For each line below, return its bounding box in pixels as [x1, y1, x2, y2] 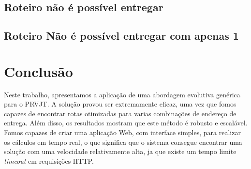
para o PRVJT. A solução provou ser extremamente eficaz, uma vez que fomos [4, 99, 236, 109]
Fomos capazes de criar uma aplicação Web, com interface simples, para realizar [4, 127, 241, 138]
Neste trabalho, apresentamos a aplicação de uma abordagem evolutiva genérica [4, 89, 240, 99]
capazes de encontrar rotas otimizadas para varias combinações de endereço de [4, 108, 236, 118]
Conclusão [4, 61, 73, 81]
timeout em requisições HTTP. [4, 155, 94, 166]
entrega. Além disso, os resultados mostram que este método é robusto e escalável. [4, 118, 248, 128]
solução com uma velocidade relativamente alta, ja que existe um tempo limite [4, 146, 236, 156]
